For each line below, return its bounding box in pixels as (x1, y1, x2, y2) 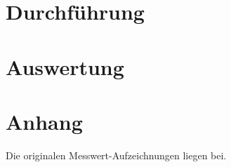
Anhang (6, 107, 83, 135)
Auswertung (6, 52, 124, 81)
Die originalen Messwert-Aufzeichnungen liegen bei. (6, 147, 227, 162)
